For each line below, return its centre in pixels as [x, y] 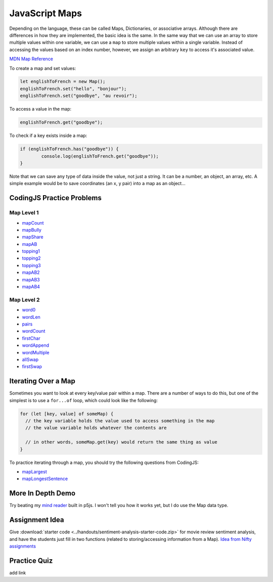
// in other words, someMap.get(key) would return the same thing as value [121, 442]
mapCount [33, 223]
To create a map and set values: [43, 68]
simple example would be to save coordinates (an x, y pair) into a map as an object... [97, 184]
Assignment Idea [37, 520]
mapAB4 [31, 287]
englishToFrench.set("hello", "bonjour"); [73, 88]
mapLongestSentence [45, 479]
